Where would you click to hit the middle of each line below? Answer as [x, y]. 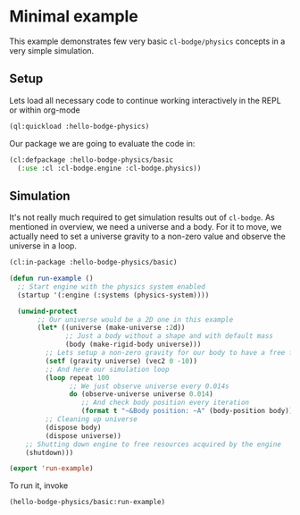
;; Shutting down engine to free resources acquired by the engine [153, 444]
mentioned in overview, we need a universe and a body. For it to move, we [146, 227]
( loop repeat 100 [77, 377]
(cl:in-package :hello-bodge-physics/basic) [93, 262]
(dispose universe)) [83, 435]
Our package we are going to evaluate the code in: [102, 143]
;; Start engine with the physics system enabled [111, 287]
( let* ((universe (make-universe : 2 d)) [111, 328]
